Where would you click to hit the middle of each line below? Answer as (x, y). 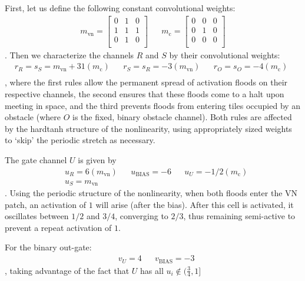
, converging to (142, 216)
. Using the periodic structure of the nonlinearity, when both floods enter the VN (151, 193)
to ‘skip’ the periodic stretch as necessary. (80, 140)
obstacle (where (33, 117)
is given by (97, 159)
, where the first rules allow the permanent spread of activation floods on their (146, 82)
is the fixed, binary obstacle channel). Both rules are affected (182, 117)
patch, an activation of (46, 204)
